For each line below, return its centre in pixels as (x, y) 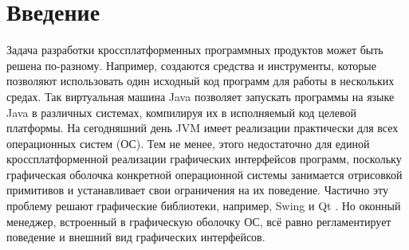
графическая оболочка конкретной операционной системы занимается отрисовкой (204, 174)
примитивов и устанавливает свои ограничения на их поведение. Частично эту (197, 190)
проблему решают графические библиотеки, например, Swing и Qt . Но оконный (204, 206)
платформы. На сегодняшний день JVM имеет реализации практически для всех (203, 128)
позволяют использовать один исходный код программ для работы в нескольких (201, 81)
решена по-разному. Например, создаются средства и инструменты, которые (191, 65)
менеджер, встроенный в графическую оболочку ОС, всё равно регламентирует (199, 221)
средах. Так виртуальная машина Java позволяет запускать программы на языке (201, 96)
